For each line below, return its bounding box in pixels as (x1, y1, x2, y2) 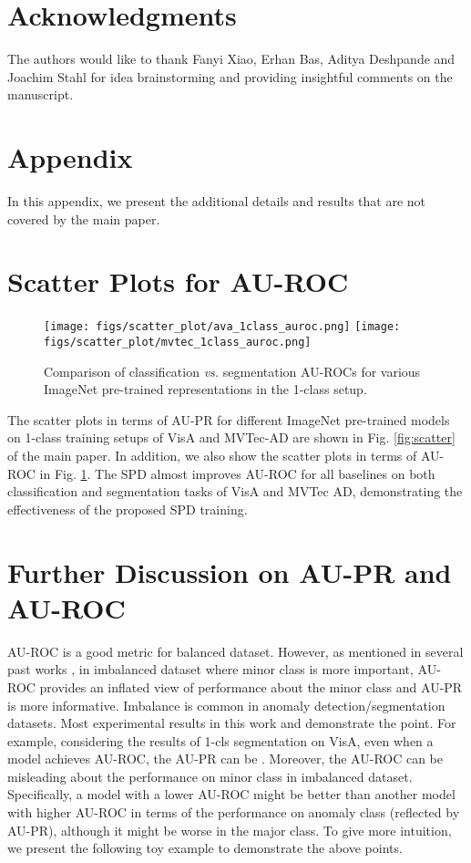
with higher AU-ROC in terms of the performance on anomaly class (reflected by (7, 803, 460, 822)
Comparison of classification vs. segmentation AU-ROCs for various (44, 361, 421, 380)
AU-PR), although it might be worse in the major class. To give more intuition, (7, 820, 452, 839)
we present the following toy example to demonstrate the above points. (7, 838, 403, 858)
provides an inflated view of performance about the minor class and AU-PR (39, 677, 463, 696)
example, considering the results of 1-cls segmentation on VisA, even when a (7, 731, 434, 750)
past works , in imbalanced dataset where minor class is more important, (7, 660, 414, 679)
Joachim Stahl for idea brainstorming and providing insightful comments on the (7, 67, 453, 86)
